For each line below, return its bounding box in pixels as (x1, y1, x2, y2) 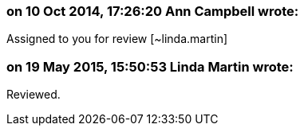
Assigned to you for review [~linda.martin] (6, 32, 228, 46)
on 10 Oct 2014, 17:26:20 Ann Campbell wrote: (6, 3, 299, 19)
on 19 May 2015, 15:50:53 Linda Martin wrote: (6, 58, 294, 75)
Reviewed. (6, 87, 61, 102)
